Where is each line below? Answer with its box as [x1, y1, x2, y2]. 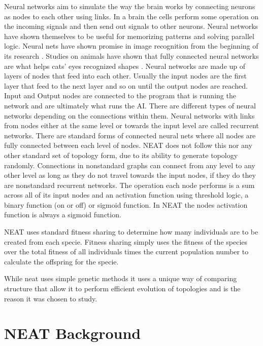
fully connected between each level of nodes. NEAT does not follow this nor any [4, 140, 252, 150]
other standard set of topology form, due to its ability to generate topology [4, 149, 238, 160]
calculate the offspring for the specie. [4, 256, 119, 266]
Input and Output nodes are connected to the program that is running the [4, 90, 236, 101]
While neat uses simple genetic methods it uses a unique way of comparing [4, 273, 237, 284]
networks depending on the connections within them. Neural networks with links [4, 110, 255, 121]
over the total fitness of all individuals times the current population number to [4, 246, 249, 257]
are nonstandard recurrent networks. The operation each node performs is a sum [4, 179, 255, 190]
